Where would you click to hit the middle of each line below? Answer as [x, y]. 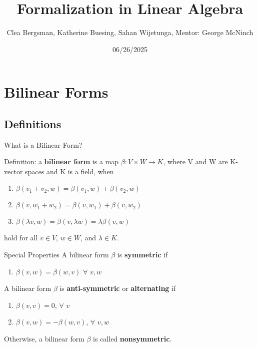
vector [13, 171]
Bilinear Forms [56, 92]
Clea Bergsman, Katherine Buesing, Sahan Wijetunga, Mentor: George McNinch [130, 32]
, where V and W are [195, 161]
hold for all [21, 238]
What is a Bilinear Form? [43, 144]
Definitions [33, 123]
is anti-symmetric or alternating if [118, 288]
